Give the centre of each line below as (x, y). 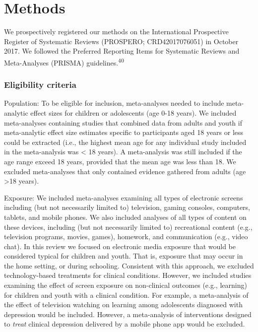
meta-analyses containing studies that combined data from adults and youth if (123, 122)
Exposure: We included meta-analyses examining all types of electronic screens (124, 197)
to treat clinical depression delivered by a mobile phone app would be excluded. (125, 324)
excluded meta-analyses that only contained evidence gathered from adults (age (125, 171)
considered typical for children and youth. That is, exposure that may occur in (124, 256)
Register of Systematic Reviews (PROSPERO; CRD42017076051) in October (121, 41)
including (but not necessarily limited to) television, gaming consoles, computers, (127, 207)
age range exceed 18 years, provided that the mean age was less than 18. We (120, 161)
